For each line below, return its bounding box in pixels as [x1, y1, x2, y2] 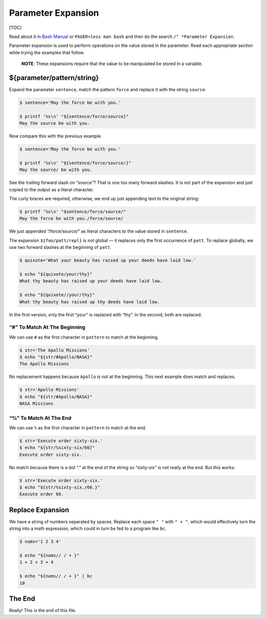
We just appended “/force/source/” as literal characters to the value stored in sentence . [9, 228, 188, 234]
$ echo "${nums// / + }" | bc [19, 573, 93, 579]
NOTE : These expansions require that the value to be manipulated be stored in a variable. [21, 61, 203, 67]
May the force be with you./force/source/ [19, 216, 124, 221]
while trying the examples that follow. [9, 49, 85, 55]
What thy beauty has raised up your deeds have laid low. [19, 278, 163, 284]
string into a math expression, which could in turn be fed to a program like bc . [9, 525, 167, 532]
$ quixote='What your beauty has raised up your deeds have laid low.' [19, 258, 197, 263]
